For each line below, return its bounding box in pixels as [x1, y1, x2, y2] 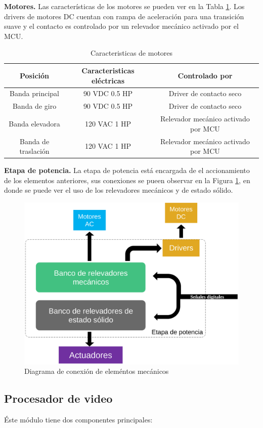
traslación [19, 146, 50, 156]
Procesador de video [4, 391, 113, 406]
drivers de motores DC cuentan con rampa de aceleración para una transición [4, 11, 244, 21]
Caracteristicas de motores [90, 48, 173, 58]
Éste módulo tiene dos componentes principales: [4, 414, 153, 425]
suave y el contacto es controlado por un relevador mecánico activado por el [4, 21, 239, 31]
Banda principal [10, 88, 59, 99]
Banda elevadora [9, 118, 60, 129]
